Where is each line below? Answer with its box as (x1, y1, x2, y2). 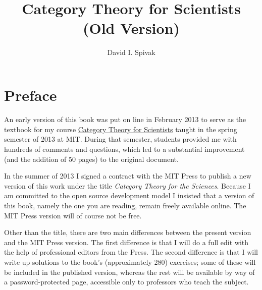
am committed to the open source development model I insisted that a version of (4, 190, 254, 201)
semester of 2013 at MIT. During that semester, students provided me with (4, 134, 237, 144)
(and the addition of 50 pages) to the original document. (4, 153, 179, 164)
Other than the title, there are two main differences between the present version (4, 227, 251, 238)
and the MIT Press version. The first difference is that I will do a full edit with (4, 237, 249, 247)
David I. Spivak (107, 46, 155, 57)
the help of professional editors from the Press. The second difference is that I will (4, 247, 258, 257)
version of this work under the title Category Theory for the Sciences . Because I (4, 180, 251, 191)
